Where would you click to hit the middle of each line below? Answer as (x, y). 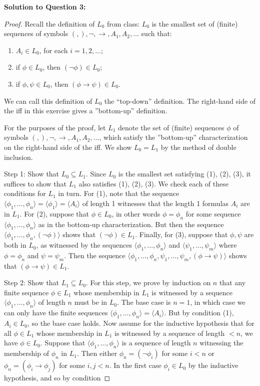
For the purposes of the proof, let (55, 127)
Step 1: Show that (32, 174)
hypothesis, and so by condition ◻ (57, 378)
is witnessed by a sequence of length (169, 333)
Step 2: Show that (32, 282)
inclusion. (18, 157)
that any (232, 282)
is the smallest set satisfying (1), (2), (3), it (184, 174)
